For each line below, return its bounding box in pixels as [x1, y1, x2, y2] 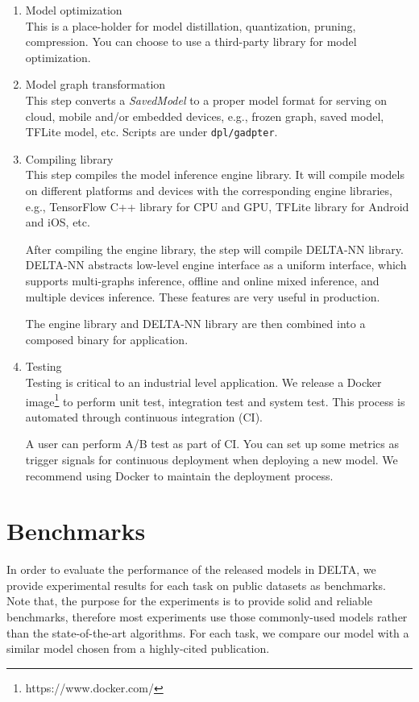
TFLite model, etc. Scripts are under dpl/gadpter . [25, 123, 278, 140]
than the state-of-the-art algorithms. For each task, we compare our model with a [6, 624, 409, 641]
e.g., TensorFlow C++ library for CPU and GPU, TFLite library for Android [25, 197, 409, 214]
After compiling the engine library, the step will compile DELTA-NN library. [25, 240, 404, 257]
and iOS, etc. [25, 214, 90, 231]
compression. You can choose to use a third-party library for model [25, 33, 357, 50]
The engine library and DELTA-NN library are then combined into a [25, 315, 366, 332]
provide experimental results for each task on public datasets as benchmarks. [6, 576, 386, 593]
